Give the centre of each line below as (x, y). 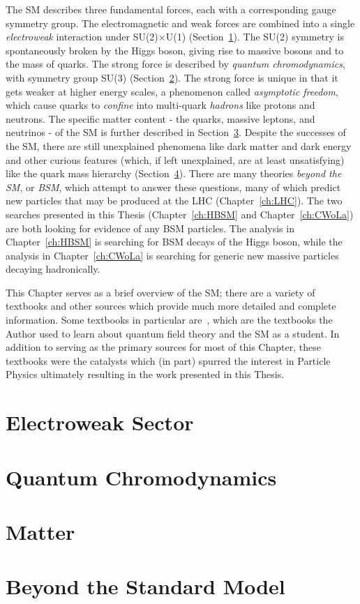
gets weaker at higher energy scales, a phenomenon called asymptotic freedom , (172, 91)
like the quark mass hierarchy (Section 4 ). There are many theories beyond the (174, 173)
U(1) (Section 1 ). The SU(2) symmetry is (255, 37)
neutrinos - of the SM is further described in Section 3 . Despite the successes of (176, 132)
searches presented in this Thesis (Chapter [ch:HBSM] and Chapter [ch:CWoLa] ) (180, 214)
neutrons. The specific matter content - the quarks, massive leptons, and (160, 118)
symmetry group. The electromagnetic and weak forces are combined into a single (180, 23)
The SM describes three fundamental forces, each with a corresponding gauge (171, 9)
